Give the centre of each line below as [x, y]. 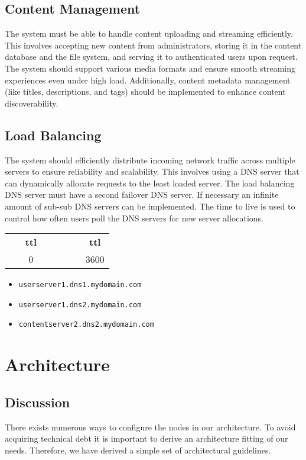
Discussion [38, 402]
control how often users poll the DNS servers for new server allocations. [134, 218]
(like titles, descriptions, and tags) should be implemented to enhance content [145, 91]
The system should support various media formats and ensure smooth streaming [150, 68]
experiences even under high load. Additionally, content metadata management [148, 80]
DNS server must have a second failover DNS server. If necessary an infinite [142, 194]
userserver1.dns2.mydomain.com [80, 305]
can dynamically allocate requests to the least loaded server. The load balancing [150, 183]
